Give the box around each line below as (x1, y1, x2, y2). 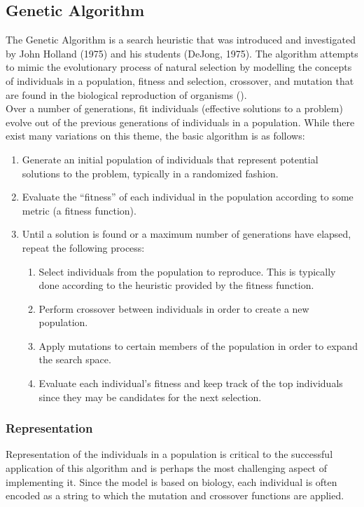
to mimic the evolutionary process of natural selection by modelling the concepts (6, 60, 352, 74)
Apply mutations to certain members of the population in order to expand (38, 338, 358, 353)
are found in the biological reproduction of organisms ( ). (6, 87, 247, 102)
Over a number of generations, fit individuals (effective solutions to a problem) (6, 101, 343, 116)
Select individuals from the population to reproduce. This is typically (38, 264, 336, 278)
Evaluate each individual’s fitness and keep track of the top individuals (38, 376, 343, 391)
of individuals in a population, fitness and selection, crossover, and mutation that (6, 73, 354, 88)
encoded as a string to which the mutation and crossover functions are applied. (6, 488, 344, 503)
